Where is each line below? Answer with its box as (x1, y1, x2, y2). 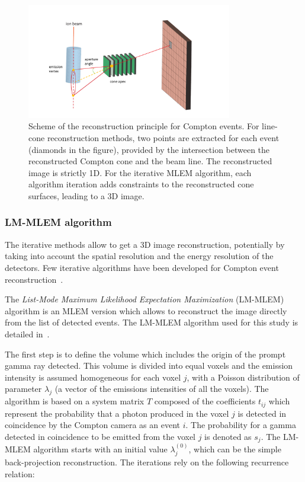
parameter (5, 382, 42, 395)
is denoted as (204, 430, 252, 442)
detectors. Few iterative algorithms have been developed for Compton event (5, 261, 279, 273)
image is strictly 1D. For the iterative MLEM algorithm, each (28, 166, 252, 178)
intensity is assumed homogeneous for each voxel (5, 371, 181, 383)
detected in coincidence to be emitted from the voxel (5, 430, 195, 442)
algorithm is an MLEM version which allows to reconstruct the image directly (5, 304, 287, 317)
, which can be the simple (188, 442, 281, 455)
